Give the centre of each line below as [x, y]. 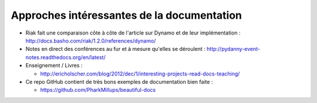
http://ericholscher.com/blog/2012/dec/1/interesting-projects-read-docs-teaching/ [140, 74]
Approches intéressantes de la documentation [127, 15]
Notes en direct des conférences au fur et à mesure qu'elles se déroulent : [115, 49]
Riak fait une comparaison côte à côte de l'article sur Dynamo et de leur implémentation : [133, 33]
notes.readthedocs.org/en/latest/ [65, 57]
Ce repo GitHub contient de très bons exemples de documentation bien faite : [119, 81]
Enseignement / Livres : [54, 66]
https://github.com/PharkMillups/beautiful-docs [98, 90]
